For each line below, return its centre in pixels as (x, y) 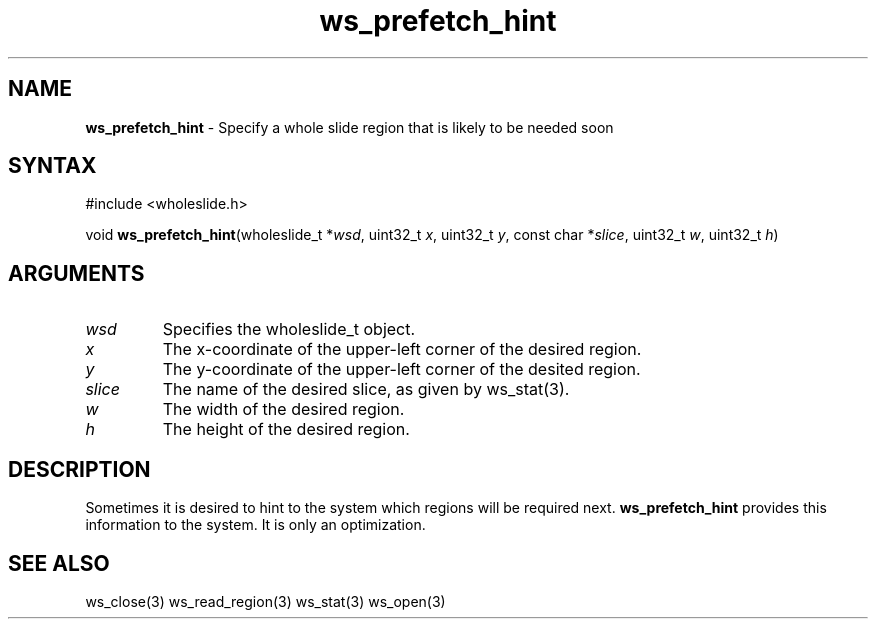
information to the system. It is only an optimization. (255, 525)
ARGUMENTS (76, 273)
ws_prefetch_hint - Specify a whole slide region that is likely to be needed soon (349, 127)
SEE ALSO (59, 563)
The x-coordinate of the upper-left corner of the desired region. (402, 349)
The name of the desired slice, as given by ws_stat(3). (366, 389)
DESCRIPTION (79, 469)
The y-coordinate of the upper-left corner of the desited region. (401, 369)
